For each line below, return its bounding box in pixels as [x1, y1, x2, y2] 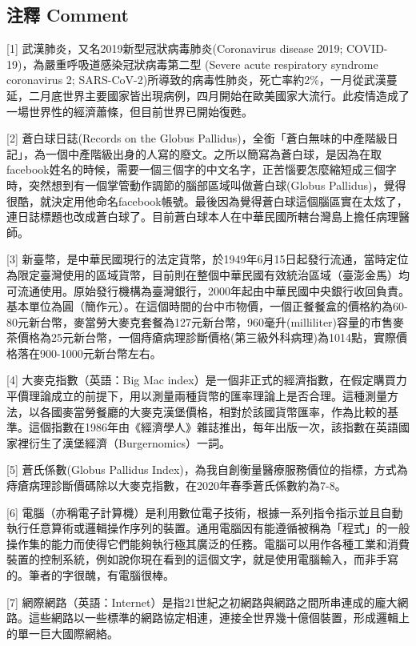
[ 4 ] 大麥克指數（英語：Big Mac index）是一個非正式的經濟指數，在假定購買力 [6, 371, 407, 388]
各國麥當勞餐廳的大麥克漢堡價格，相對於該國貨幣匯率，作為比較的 [39, 403, 387, 419]
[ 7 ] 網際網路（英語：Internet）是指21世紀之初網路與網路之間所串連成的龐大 [6, 593, 398, 610]
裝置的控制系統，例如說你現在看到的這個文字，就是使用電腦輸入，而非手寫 [6, 551, 398, 568]
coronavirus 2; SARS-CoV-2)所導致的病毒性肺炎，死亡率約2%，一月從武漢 [6, 71, 386, 88]
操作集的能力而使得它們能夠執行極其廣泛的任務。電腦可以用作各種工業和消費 [6, 535, 410, 552]
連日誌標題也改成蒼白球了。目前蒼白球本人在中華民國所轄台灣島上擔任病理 [6, 208, 398, 225]
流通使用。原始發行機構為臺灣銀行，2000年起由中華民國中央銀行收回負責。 [17, 282, 410, 299]
